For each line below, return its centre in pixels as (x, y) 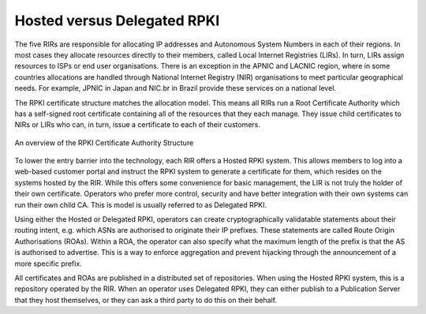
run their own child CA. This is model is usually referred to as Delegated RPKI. (141, 204)
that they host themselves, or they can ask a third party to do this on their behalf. (146, 300)
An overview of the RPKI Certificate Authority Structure (104, 143)
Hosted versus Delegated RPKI (117, 21)
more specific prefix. (48, 264)
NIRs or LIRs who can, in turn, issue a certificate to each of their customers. (137, 125)
